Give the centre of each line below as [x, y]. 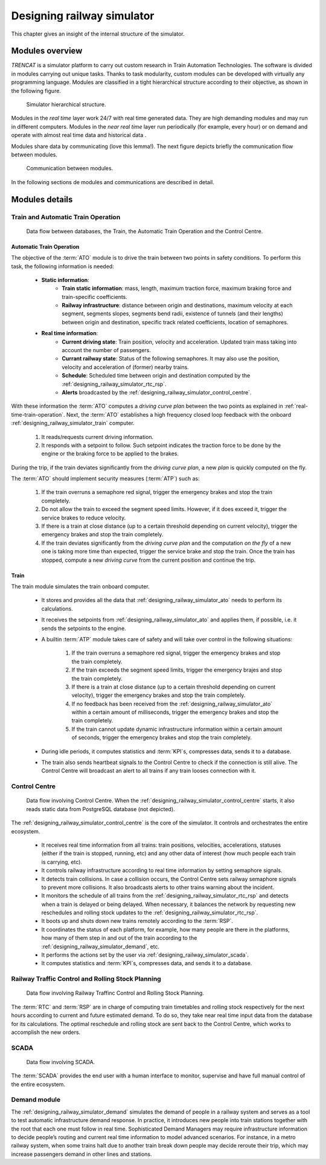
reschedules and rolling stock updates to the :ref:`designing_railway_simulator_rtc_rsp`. [150, 913]
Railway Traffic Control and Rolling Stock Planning [86, 979]
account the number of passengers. [106, 350]
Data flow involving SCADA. [61, 1062]
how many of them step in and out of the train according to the [119, 938]
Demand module [36, 1100]
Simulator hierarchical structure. [66, 104]
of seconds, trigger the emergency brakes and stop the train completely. [162, 737]
